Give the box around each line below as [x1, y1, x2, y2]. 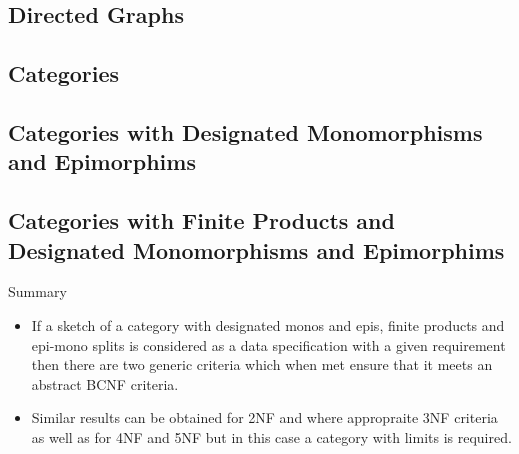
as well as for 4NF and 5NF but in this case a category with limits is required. [31, 426, 512, 447]
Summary [8, 281, 67, 302]
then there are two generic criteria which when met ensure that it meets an [31, 354, 493, 375]
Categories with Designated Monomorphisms [8, 116, 483, 147]
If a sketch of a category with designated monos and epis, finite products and [31, 314, 505, 335]
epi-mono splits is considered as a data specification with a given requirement [31, 334, 506, 355]
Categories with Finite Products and [8, 205, 395, 236]
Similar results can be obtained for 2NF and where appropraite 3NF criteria [31, 407, 498, 428]
